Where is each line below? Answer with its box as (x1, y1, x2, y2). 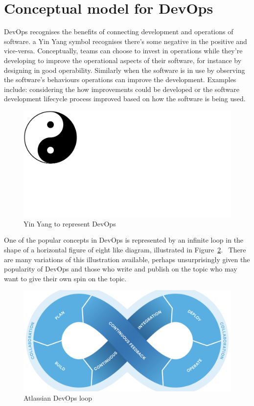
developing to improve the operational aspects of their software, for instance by (4, 55, 242, 65)
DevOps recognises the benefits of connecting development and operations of (4, 26, 233, 37)
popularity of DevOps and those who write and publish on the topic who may (4, 264, 237, 274)
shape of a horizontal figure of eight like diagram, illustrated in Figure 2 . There (4, 245, 246, 255)
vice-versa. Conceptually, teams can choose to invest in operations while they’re (4, 45, 243, 56)
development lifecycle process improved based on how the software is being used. (4, 93, 246, 104)
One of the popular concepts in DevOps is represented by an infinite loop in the (4, 235, 244, 245)
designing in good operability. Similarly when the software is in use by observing (4, 65, 245, 75)
